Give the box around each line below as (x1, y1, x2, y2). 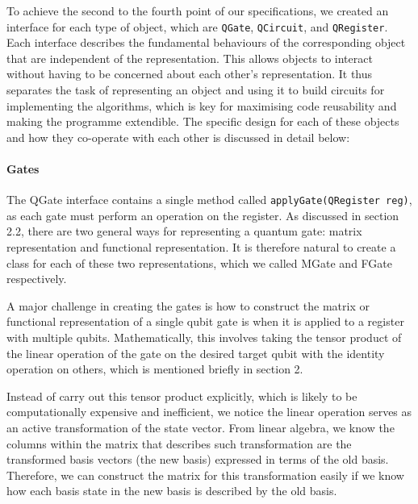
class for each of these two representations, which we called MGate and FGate (6, 254, 392, 271)
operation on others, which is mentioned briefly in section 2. (6, 360, 303, 377)
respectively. (6, 270, 67, 287)
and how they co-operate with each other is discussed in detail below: (6, 128, 350, 145)
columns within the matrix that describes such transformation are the (6, 435, 352, 452)
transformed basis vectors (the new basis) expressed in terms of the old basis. (6, 451, 389, 468)
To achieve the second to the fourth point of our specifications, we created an (6, 2, 389, 19)
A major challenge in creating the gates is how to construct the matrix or (6, 297, 370, 314)
